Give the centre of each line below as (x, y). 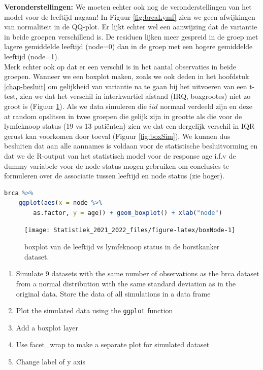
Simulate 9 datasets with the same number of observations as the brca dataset (138, 273)
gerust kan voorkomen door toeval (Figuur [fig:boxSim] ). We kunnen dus (117, 136)
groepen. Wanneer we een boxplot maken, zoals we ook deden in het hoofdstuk (127, 76)
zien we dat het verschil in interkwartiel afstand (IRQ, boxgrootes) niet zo (135, 96)
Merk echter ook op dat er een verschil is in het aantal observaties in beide (120, 66)
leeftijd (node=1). (32, 56)
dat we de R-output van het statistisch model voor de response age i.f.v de (120, 155)
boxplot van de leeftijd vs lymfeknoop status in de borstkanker (122, 247)
